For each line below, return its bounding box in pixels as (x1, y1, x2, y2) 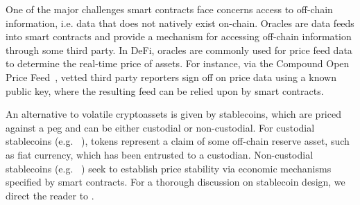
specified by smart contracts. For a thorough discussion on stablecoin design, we (6, 175, 345, 189)
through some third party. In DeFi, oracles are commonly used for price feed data (6, 42, 352, 57)
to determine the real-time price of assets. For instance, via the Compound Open (6, 56, 350, 71)
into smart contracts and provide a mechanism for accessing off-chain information (6, 29, 352, 44)
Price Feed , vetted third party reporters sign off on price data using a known (6, 69, 336, 84)
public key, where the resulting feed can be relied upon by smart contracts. (6, 83, 324, 98)
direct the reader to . (6, 188, 94, 202)
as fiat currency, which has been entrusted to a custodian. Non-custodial (6, 147, 314, 161)
